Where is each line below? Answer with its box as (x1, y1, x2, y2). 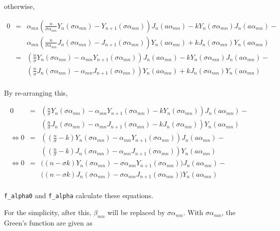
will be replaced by (107, 207, 165, 218)
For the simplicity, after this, (4, 207, 92, 218)
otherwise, (4, 1, 35, 11)
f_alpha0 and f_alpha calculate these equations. (4, 190, 154, 201)
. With (183, 207, 203, 218)
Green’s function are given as (4, 217, 93, 228)
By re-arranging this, (4, 87, 68, 98)
